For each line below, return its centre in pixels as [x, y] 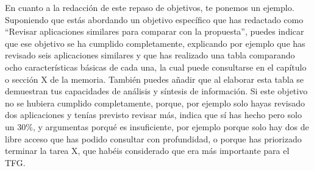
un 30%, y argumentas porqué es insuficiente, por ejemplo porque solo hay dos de [157, 126]
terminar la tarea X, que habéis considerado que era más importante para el [147, 151]
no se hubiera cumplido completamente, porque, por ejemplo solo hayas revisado [155, 103]
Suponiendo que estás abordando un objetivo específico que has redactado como [154, 19]
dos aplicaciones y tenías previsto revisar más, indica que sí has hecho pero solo [153, 115]
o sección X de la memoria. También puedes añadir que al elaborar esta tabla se [155, 79]
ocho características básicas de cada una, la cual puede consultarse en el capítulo [156, 67]
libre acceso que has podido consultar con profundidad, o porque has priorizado [153, 138]
